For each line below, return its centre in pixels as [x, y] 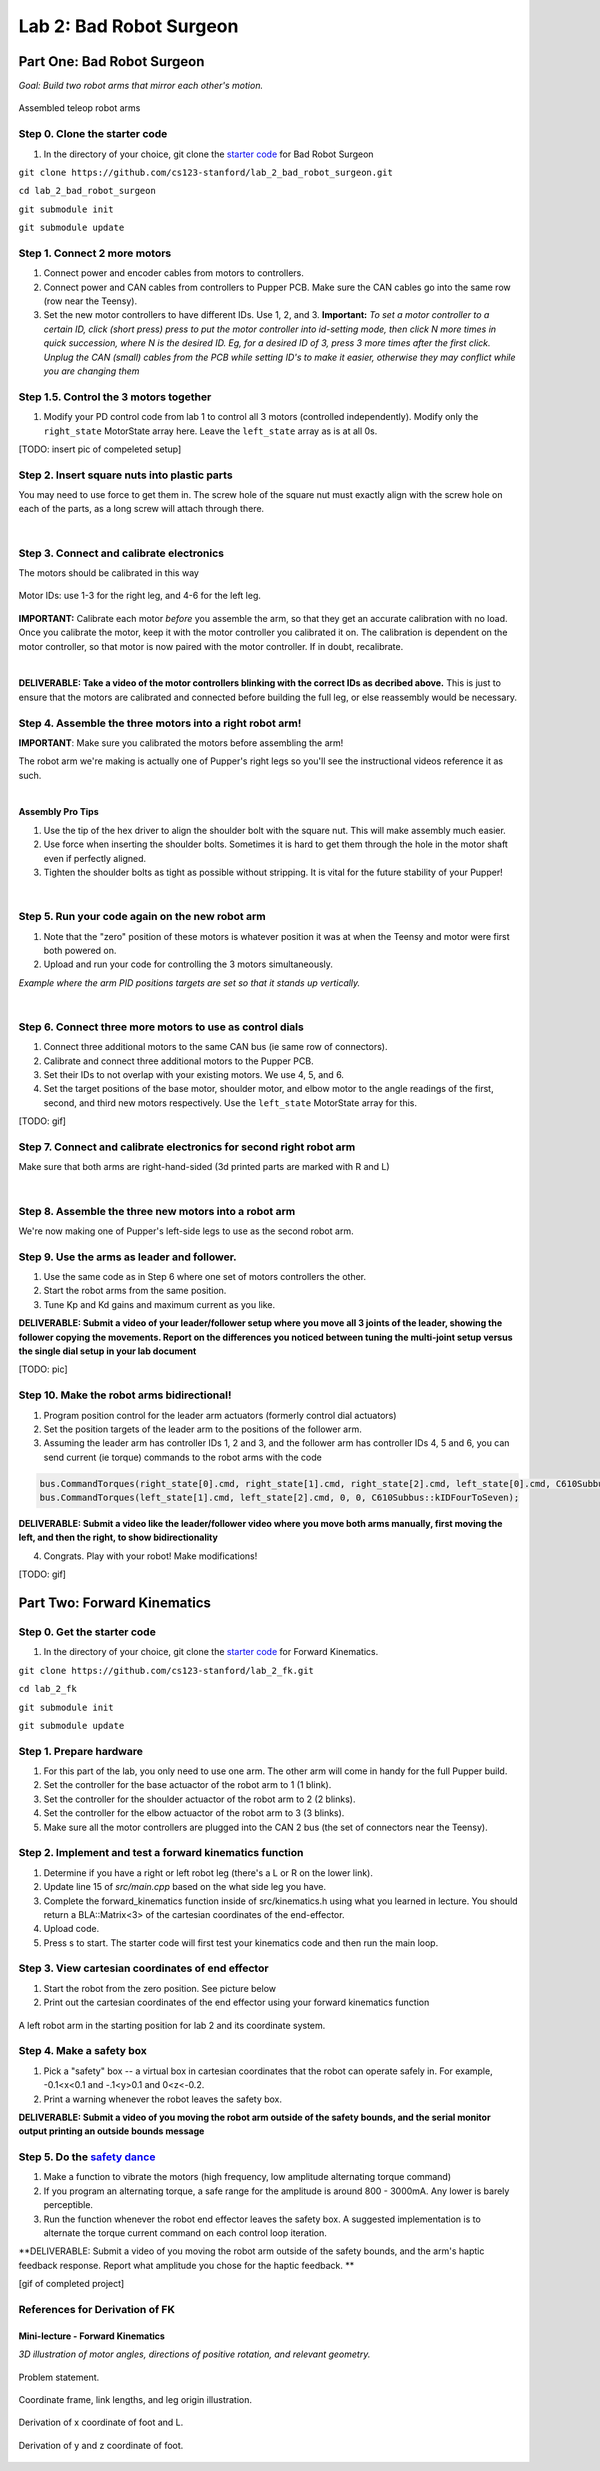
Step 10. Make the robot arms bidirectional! [125, 1395]
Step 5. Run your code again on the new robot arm [142, 917]
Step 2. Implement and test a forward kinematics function [161, 1853]
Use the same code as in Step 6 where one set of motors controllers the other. [205, 1277]
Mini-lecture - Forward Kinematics [91, 2336]
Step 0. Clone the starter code [93, 134]
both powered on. [80, 950]
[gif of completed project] [71, 2284]
